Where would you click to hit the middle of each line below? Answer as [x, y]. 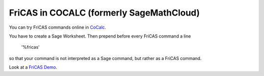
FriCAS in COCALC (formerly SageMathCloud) [104, 13]
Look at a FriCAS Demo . [33, 67]
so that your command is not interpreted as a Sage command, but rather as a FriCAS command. [105, 58]
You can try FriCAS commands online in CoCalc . [57, 27]
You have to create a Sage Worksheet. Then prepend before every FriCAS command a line [100, 36]
